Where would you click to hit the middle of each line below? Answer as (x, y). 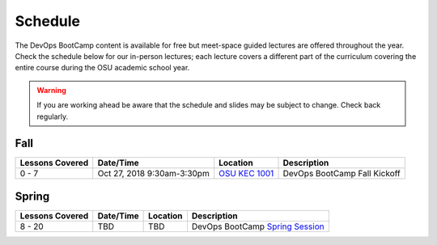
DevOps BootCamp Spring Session (258, 226)
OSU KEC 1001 (246, 174)
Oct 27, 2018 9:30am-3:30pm (153, 174)
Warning (51, 90)
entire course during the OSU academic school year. (102, 68)
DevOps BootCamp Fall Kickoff (342, 174)
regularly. (53, 116)
